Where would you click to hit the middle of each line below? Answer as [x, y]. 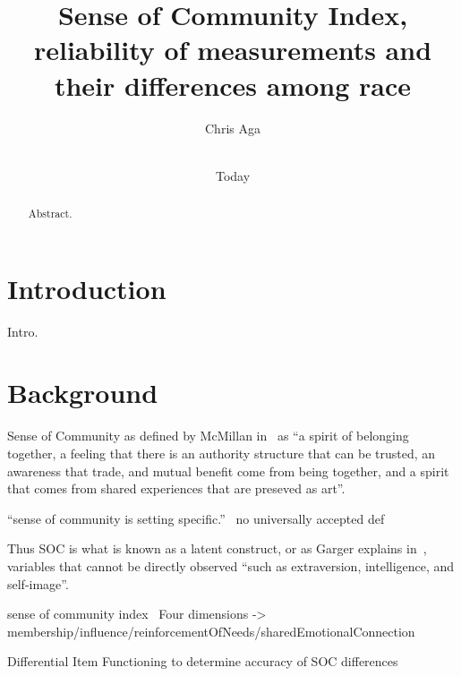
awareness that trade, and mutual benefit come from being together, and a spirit [228, 471]
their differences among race [233, 85]
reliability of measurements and [233, 50]
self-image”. [38, 583]
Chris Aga [233, 128]
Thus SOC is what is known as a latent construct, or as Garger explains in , [217, 548]
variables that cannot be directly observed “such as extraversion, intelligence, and [231, 565]
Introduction [87, 288]
